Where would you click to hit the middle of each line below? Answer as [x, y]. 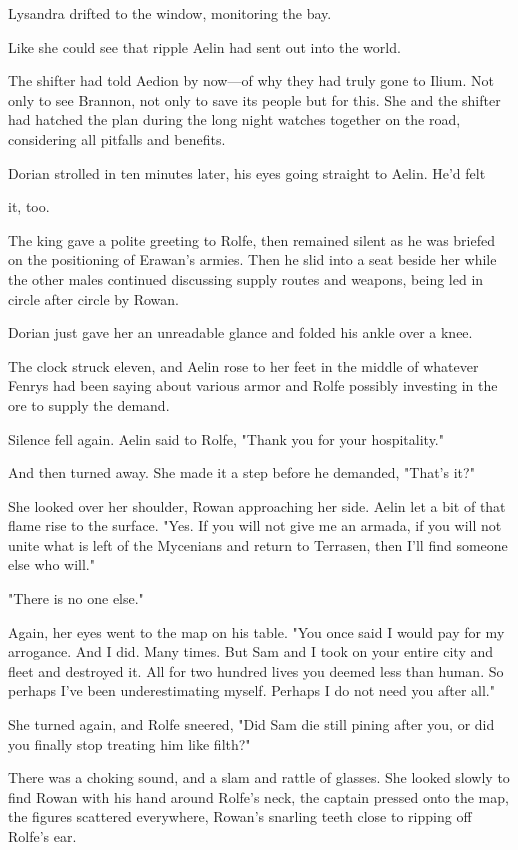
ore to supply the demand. [89, 404]
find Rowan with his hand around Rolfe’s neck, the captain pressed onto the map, [258, 796]
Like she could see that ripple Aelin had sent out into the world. [204, 46]
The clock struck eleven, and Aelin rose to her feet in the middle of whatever [243, 365]
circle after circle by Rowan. [94, 298]
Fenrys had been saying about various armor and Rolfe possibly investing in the [253, 385]
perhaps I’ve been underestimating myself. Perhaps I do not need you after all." [251, 690]
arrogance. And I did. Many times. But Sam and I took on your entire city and [251, 651]
